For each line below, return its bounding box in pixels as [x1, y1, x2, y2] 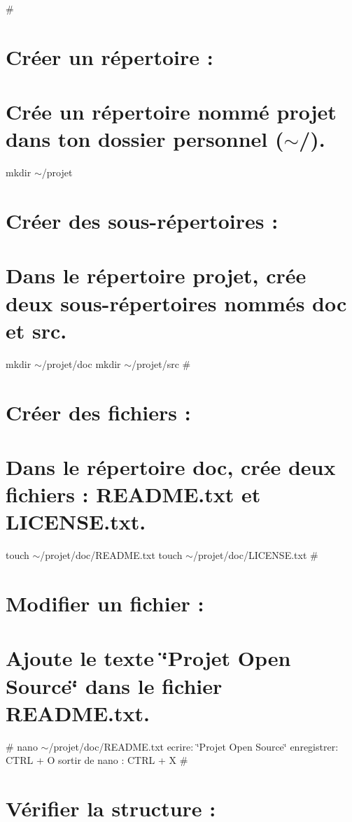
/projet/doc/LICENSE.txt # [192, 548, 318, 562]
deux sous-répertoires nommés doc [6, 288, 347, 317]
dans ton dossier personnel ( [6, 125, 284, 153]
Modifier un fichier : [6, 589, 204, 617]
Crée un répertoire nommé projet [6, 97, 337, 126]
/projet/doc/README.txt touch [40, 548, 183, 562]
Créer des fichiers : [6, 397, 191, 426]
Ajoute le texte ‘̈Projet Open [6, 644, 291, 672]
